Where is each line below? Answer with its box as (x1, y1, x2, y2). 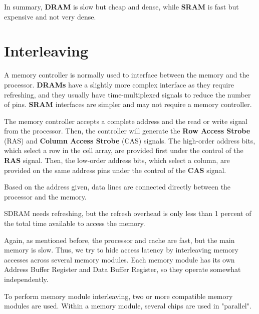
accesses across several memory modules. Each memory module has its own (4, 254, 235, 264)
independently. (4, 274, 49, 284)
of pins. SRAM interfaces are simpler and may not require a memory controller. (4, 99, 252, 109)
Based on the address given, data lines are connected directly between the (4, 181, 231, 192)
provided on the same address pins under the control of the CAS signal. (4, 164, 226, 175)
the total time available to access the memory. (4, 218, 145, 228)
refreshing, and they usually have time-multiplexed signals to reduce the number (4, 89, 251, 99)
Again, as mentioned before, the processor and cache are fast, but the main (4, 234, 235, 245)
